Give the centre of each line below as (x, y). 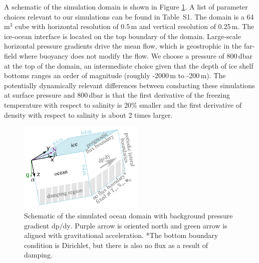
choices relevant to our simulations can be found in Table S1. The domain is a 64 (129, 16)
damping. (38, 255)
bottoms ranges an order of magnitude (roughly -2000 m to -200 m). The (115, 75)
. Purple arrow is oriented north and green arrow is (149, 225)
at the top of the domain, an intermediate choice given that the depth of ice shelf (129, 65)
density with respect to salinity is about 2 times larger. (88, 114)
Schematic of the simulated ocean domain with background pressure (128, 215)
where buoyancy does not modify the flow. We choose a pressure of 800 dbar (136, 55)
